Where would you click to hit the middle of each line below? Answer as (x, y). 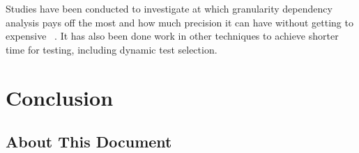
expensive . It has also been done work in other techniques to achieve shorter (172, 36)
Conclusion (60, 97)
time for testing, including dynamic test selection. (112, 49)
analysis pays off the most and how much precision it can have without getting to (179, 22)
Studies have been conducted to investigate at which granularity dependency (169, 8)
